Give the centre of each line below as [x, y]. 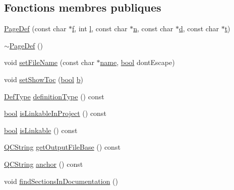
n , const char [153, 28]
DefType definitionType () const [54, 96]
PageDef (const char [35, 28]
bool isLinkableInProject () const [55, 113]
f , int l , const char [100, 28]
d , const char [199, 28]
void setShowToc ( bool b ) [44, 79]
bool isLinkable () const [41, 130]
